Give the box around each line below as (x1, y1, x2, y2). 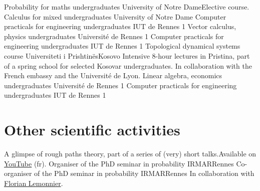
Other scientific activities (4, 119, 180, 140)
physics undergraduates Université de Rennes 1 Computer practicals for (4, 31, 224, 41)
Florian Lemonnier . (4, 177, 63, 188)
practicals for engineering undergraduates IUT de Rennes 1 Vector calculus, (4, 21, 236, 32)
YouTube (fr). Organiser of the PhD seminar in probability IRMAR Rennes (4, 158, 234, 168)
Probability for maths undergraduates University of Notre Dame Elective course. (4, 2, 249, 12)
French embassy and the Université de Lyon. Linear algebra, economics (4, 70, 222, 81)
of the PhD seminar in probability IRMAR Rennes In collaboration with (34, 168, 254, 178)
